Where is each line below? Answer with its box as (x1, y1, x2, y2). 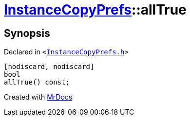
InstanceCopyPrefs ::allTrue (4, 1, 187, 18)
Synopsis (4, 27, 50, 39)
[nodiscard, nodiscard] (4, 63, 95, 71)
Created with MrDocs (4, 93, 73, 102)
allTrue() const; (4, 78, 70, 86)
